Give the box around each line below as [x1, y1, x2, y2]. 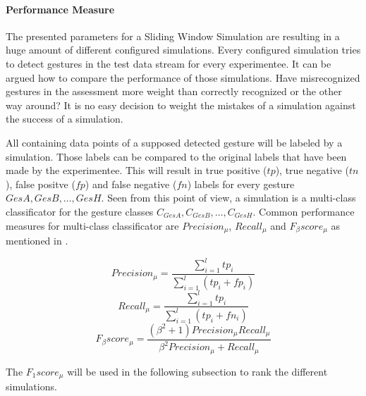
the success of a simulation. [6, 111, 123, 126]
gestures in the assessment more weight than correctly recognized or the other [6, 84, 342, 99]
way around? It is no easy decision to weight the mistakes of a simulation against [6, 97, 356, 112]
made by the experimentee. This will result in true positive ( [6, 163, 267, 178]
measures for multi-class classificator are [6, 218, 179, 233]
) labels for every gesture [187, 176, 295, 191]
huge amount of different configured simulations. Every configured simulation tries [6, 42, 361, 57]
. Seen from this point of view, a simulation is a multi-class [101, 190, 356, 205]
